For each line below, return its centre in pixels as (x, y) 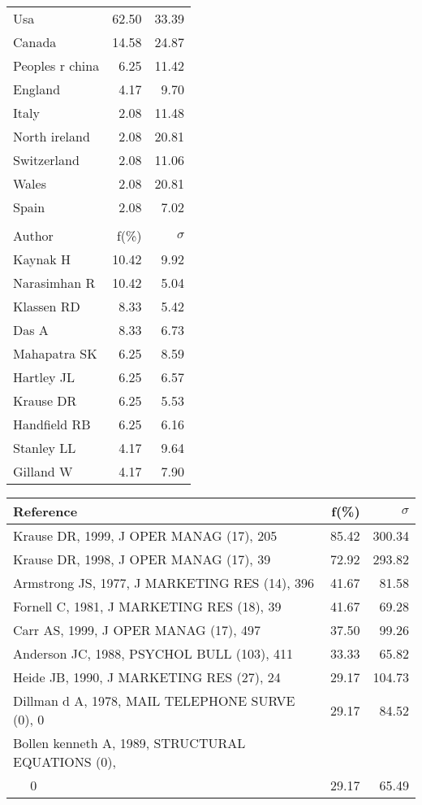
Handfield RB (52, 424)
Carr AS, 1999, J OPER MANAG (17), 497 (137, 630)
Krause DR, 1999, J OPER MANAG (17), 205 (145, 535)
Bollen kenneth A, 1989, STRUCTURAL (129, 743)
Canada (35, 42)
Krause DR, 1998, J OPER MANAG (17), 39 (142, 559)
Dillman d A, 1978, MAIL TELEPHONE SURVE (154, 701)
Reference (45, 511)
